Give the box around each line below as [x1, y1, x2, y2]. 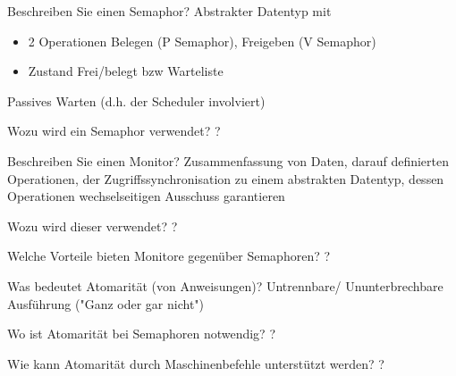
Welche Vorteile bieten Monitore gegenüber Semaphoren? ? [7, 246, 331, 265]
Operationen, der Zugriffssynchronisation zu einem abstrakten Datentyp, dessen [7, 169, 444, 188]
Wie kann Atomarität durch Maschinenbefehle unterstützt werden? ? [7, 354, 384, 372]
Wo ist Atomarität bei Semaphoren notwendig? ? [7, 324, 276, 343]
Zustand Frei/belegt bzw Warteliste [28, 62, 224, 80]
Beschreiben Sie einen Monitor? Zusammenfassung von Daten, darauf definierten [7, 151, 449, 170]
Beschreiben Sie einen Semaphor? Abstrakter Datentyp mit [7, 2, 332, 20]
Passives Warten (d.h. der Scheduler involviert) [7, 91, 266, 110]
